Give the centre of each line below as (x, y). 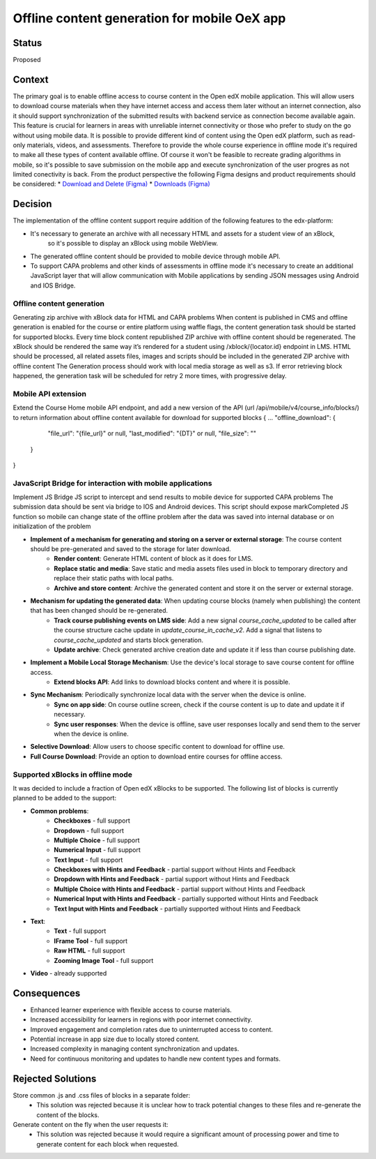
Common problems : (60, 811)
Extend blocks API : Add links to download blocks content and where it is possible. (172, 682)
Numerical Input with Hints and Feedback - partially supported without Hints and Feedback (186, 899)
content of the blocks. (68, 1115)
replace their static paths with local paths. (114, 578)
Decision (32, 204)
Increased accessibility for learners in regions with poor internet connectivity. (141, 1019)
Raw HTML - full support (89, 951)
